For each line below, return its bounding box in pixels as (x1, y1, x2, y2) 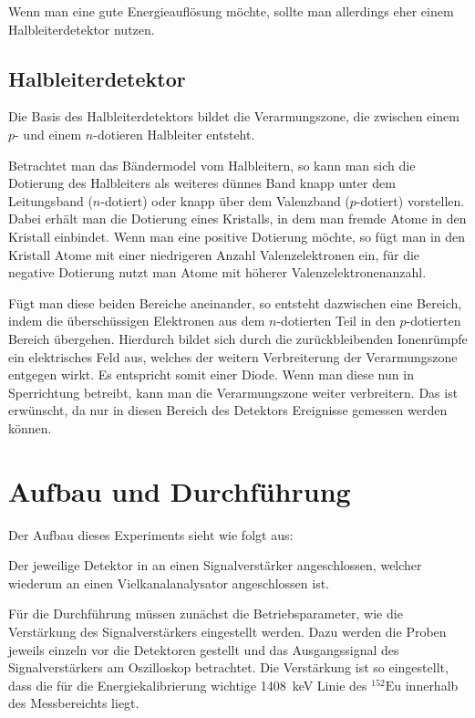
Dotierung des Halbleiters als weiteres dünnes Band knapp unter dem (8, 173, 396, 193)
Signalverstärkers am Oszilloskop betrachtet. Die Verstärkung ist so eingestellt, (8, 658, 449, 677)
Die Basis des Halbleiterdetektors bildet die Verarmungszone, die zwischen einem (8, 107, 460, 126)
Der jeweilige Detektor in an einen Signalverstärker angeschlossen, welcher (8, 556, 422, 575)
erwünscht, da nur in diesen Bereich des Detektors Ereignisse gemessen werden (8, 401, 448, 420)
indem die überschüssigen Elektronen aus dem (8, 311, 265, 330)
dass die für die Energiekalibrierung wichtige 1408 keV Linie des (8, 675, 367, 694)
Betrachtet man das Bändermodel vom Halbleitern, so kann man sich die (8, 155, 416, 174)
